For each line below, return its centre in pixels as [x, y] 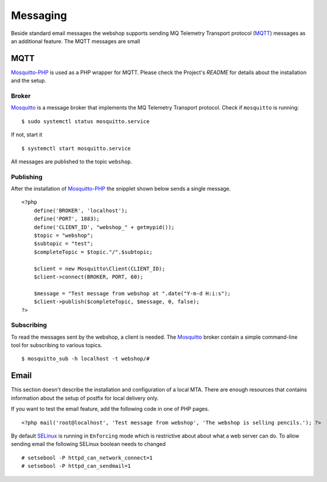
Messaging [39, 15]
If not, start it [27, 135]
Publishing [27, 176]
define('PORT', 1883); [67, 219]
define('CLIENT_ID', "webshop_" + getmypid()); [104, 227]
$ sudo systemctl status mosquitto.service [86, 121]
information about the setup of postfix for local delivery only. [85, 398]
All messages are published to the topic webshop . [72, 161]
